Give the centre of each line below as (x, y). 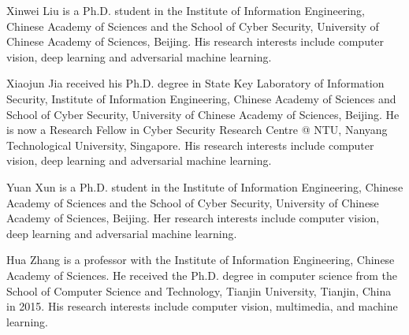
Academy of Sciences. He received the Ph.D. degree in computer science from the (202, 275)
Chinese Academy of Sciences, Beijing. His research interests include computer (195, 41)
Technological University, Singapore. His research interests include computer (190, 145)
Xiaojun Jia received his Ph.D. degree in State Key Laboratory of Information (195, 83)
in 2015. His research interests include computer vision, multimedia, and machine (202, 306)
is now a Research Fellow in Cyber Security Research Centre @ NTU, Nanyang (197, 130)
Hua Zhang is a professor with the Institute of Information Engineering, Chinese (201, 260)
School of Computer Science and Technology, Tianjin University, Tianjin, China (199, 290)
